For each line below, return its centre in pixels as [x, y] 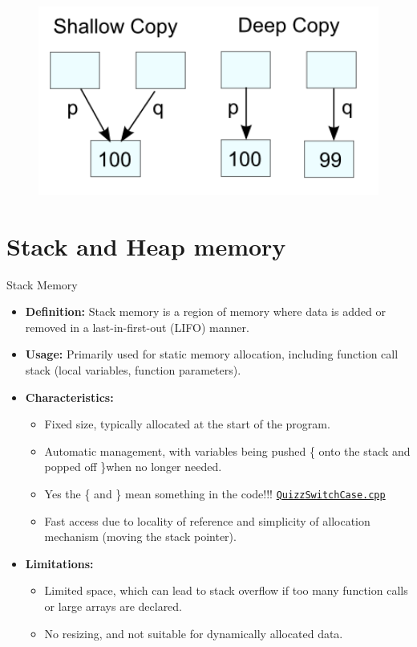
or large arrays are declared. [113, 606]
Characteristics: [69, 397]
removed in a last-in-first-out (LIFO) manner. [137, 327]
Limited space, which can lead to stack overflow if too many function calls [226, 590]
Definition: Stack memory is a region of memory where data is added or [205, 311]
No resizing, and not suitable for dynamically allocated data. [194, 633]
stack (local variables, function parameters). [133, 370]
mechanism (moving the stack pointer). [140, 536]
